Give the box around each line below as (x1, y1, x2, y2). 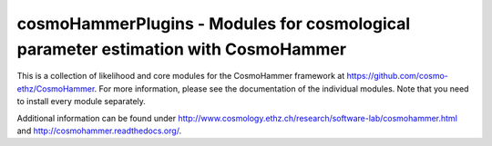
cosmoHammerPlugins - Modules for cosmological (16, 14, 411, 34)
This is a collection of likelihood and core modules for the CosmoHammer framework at (16, 71, 345, 82)
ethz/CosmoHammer (16, 83, 95, 94)
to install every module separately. (16, 96, 146, 107)
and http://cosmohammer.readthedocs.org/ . (16, 125, 182, 136)
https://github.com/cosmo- (346, 71, 448, 82)
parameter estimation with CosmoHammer (16, 39, 346, 59)
